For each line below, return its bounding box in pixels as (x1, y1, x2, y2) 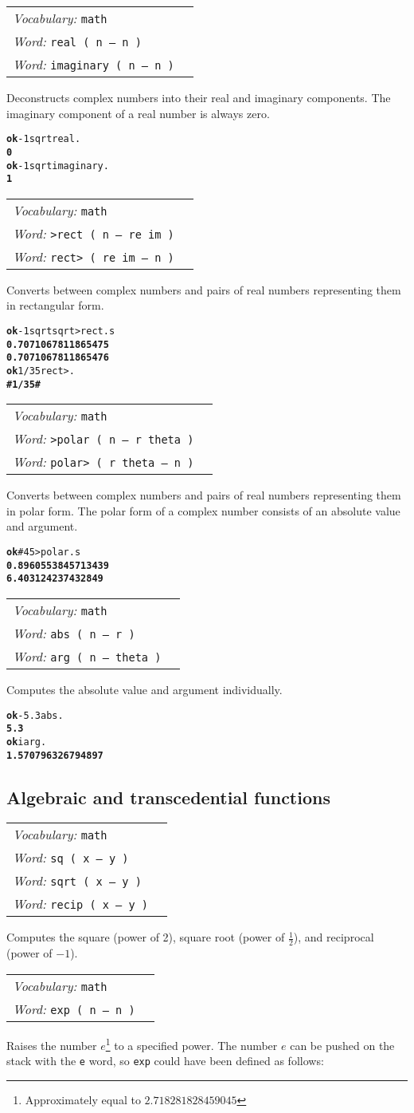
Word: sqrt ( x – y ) (13, 871, 142, 890)
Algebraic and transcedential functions (6, 784, 330, 809)
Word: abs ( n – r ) (13, 624, 135, 643)
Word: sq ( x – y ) (13, 848, 129, 867)
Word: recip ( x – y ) (13, 894, 149, 914)
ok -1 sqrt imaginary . (6, 160, 109, 172)
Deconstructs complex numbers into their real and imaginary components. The (6, 89, 391, 105)
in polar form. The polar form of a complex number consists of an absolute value (6, 502, 400, 519)
